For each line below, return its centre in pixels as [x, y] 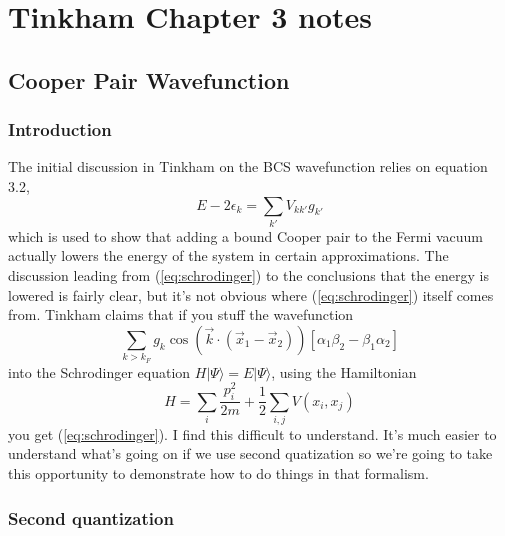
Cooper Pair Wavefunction [149, 79]
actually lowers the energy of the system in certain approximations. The [228, 255]
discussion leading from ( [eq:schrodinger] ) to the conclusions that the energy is [248, 275]
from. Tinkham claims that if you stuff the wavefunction [181, 314]
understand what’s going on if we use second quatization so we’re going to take [250, 453]
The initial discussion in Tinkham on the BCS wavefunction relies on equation [248, 166]
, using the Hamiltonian [344, 371]
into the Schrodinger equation [99, 371]
